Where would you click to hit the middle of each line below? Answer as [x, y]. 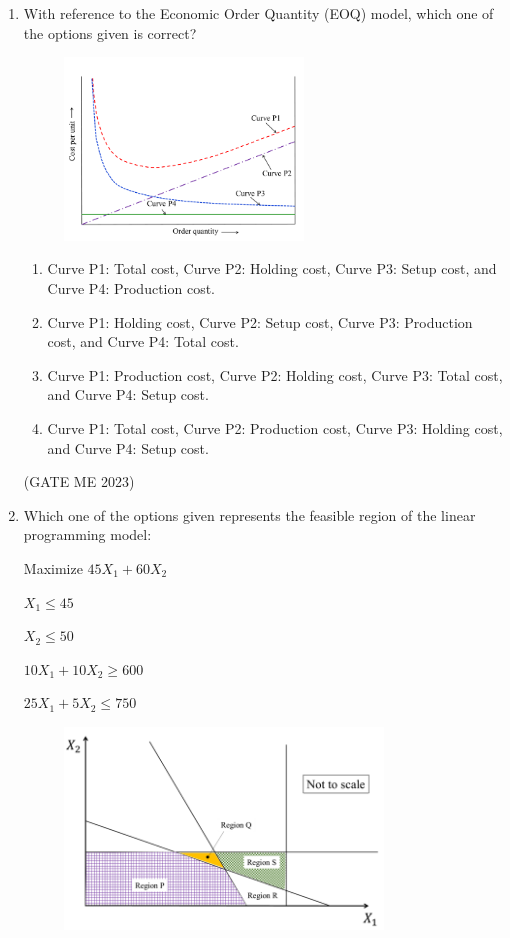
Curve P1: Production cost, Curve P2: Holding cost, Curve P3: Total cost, [275, 374]
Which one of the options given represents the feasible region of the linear [249, 514]
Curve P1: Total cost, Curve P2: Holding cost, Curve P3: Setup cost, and [272, 268]
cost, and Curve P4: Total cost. [143, 341]
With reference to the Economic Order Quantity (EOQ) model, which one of [258, 13]
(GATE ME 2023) [79, 481]
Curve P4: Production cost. [131, 288]
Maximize [53, 567]
